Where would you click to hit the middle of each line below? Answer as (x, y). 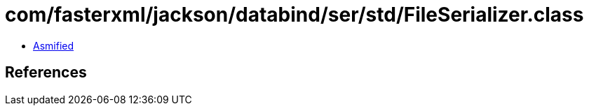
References (46, 73)
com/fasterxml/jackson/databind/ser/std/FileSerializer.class (294, 15)
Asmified (54, 45)
